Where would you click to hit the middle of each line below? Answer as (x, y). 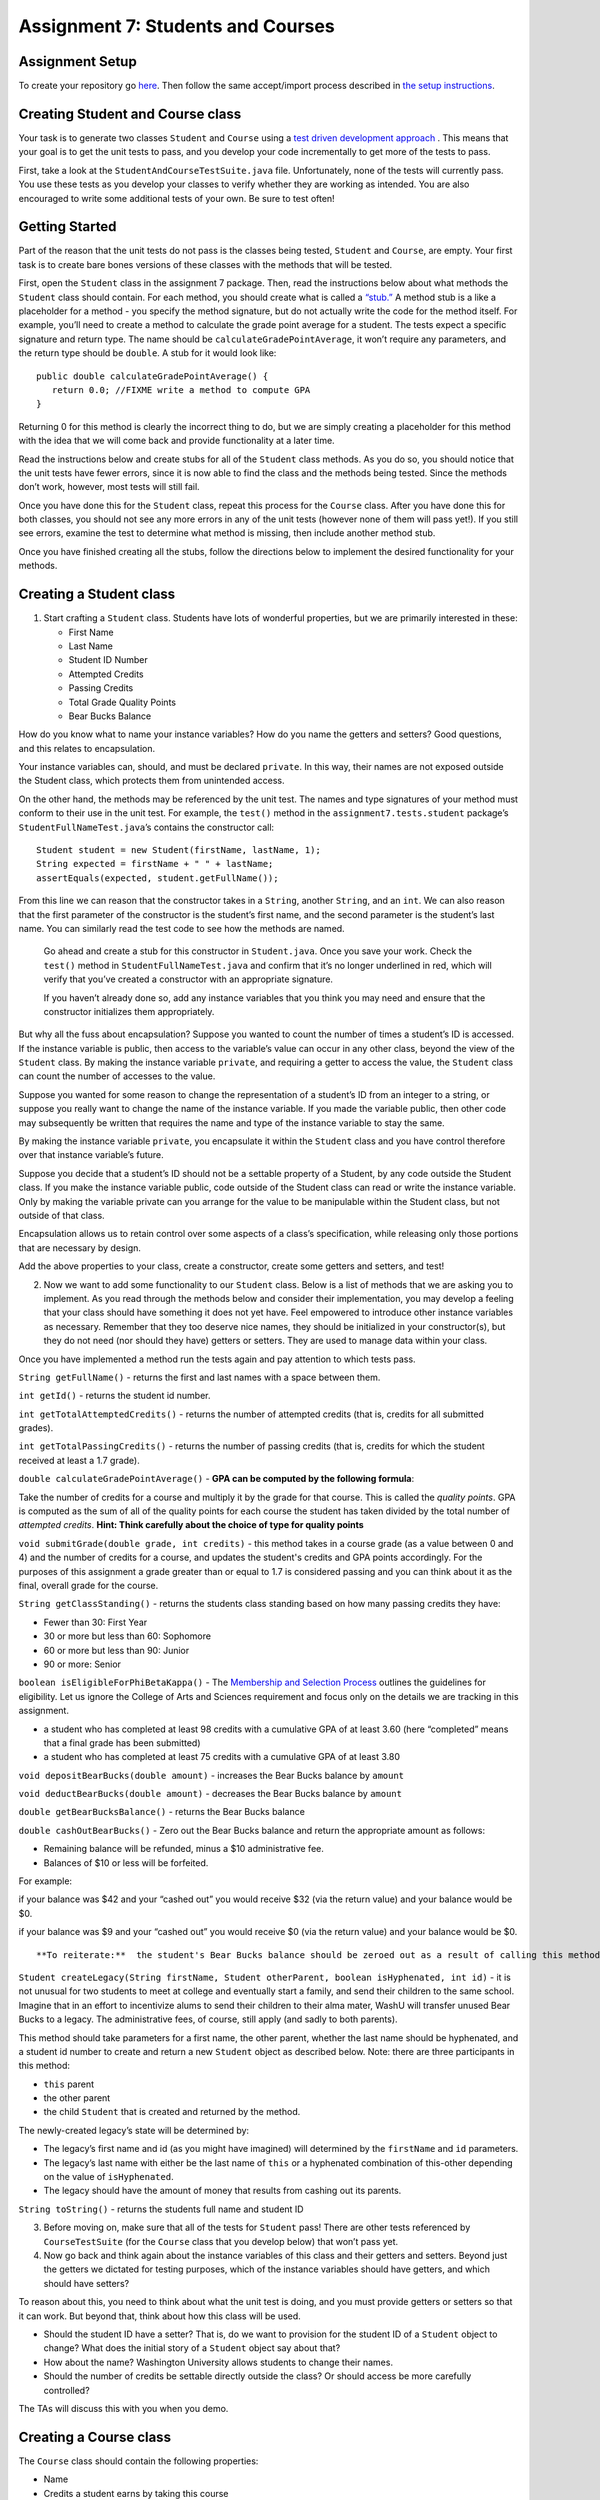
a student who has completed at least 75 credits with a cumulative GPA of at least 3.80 (221, 1757)
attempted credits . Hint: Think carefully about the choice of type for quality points (191, 1525)
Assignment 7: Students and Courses (176, 26)
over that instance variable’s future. (91, 1155)
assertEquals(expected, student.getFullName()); (157, 878)
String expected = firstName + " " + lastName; (155, 864)
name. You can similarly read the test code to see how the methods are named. (181, 928)
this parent (69, 2084)
